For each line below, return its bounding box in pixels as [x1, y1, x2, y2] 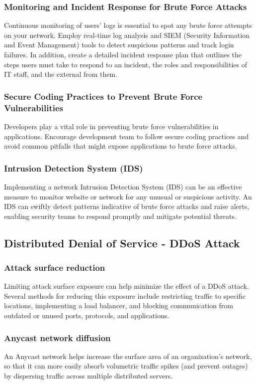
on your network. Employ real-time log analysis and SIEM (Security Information [4, 29, 250, 40]
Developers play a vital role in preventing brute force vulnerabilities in [4, 121, 219, 131]
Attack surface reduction [4, 261, 105, 273]
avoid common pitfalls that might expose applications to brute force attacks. [4, 141, 237, 151]
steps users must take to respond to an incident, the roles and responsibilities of [4, 59, 247, 69]
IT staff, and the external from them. [4, 69, 118, 79]
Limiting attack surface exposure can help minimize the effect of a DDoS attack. [4, 281, 249, 291]
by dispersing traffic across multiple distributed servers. [4, 371, 173, 381]
